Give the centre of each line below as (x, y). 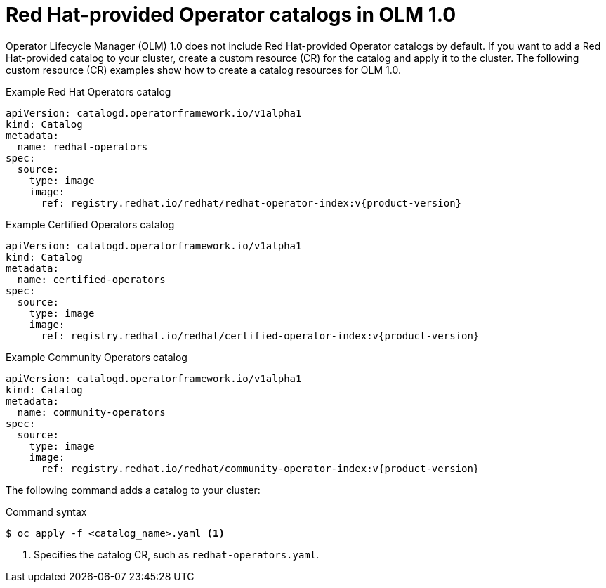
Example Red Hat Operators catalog (88, 91)
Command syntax (46, 511)
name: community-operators (91, 412)
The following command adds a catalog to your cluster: (133, 490)
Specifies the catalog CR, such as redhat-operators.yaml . (177, 554)
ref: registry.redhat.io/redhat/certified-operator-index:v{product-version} (260, 335)
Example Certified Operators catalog (90, 224)
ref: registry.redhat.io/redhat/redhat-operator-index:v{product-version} (251, 203)
